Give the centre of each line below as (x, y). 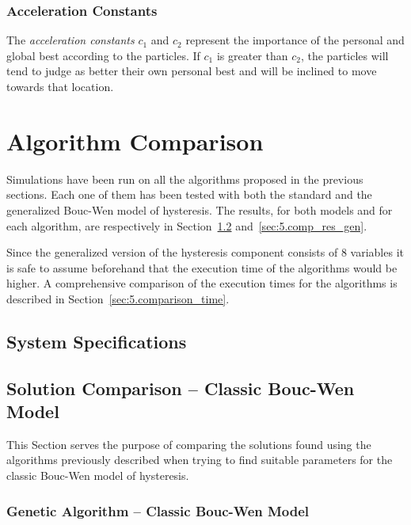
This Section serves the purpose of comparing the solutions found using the (189, 444)
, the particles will (344, 55)
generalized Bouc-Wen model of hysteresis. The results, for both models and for (200, 209)
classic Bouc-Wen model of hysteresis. (98, 476)
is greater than (252, 55)
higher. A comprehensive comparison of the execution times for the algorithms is (202, 283)
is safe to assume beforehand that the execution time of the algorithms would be (202, 267)
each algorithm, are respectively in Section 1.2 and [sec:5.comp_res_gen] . (187, 225)
